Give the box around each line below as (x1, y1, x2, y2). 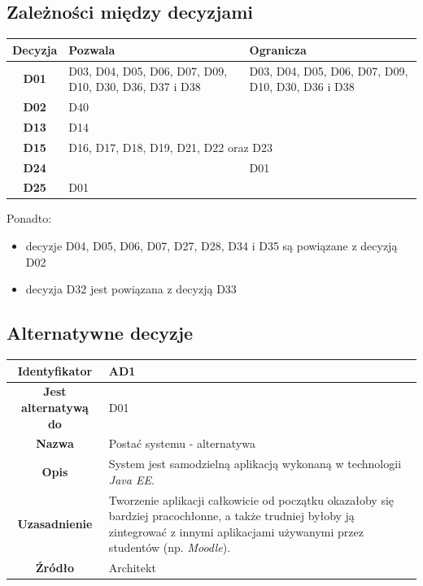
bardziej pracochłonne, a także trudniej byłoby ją (108, 507, 355, 524)
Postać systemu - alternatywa (108, 435, 255, 452)
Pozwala (68, 41, 116, 58)
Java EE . (108, 471, 155, 488)
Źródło (35, 559, 75, 576)
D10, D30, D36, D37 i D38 (68, 78, 201, 95)
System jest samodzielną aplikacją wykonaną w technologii (108, 455, 402, 472)
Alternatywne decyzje (7, 320, 194, 345)
